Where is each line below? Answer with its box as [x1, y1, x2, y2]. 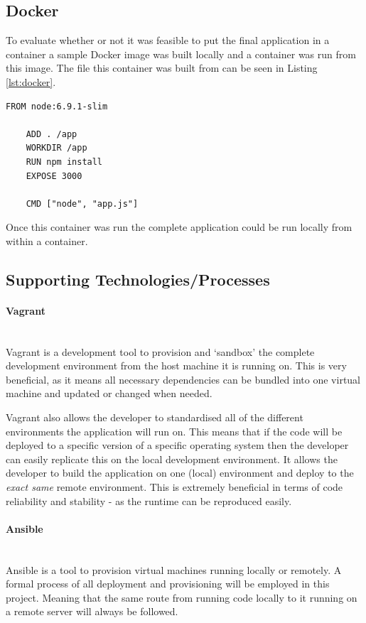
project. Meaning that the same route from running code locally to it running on [6, 590, 357, 605]
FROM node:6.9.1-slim [6, 101, 108, 112]
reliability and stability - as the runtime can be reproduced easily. [6, 493, 292, 508]
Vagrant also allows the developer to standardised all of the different [6, 410, 303, 425]
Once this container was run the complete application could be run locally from [6, 220, 352, 234]
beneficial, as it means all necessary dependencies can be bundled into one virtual [6, 372, 361, 386]
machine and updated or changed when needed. [6, 386, 212, 401]
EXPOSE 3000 [26, 170, 82, 181]
